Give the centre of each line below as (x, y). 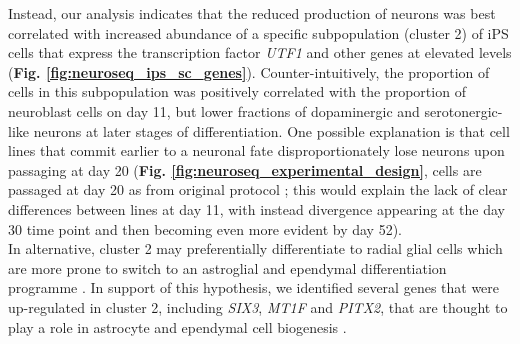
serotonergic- (463, 110)
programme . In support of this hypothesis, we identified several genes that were (254, 287)
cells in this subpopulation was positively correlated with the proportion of (237, 91)
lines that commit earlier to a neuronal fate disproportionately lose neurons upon (256, 150)
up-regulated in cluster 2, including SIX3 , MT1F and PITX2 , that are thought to (258, 306)
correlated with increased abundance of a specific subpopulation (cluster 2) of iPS (258, 32)
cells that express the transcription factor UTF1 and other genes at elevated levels (260, 52)
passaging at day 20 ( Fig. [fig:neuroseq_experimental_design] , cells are (245, 169)
